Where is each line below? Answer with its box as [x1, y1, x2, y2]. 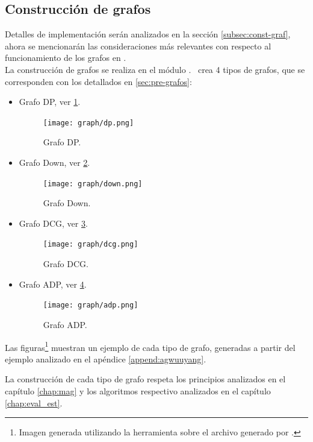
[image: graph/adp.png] [43, 301, 138, 310]
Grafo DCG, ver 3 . [19, 216, 88, 229]
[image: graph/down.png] [43, 179, 143, 188]
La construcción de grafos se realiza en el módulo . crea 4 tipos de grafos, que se [5, 63, 305, 75]
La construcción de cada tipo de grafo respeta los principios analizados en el [5, 373, 286, 385]
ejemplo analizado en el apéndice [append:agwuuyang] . [5, 352, 206, 365]
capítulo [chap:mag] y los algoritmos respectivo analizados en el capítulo [5, 384, 271, 397]
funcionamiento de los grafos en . [5, 51, 126, 64]
